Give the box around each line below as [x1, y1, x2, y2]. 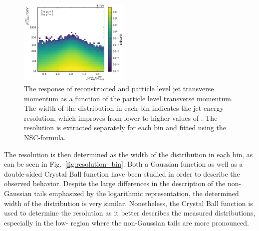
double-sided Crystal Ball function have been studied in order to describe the [4, 168, 240, 179]
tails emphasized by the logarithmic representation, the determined [34, 188, 239, 198]
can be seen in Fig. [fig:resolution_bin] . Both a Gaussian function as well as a [4, 159, 243, 169]
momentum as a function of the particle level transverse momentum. [24, 93, 233, 103]
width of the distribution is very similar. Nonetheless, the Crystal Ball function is [4, 198, 253, 208]
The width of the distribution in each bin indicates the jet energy [24, 103, 224, 113]
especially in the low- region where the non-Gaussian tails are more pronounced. [4, 217, 249, 228]
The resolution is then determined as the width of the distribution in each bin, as [4, 149, 253, 159]
